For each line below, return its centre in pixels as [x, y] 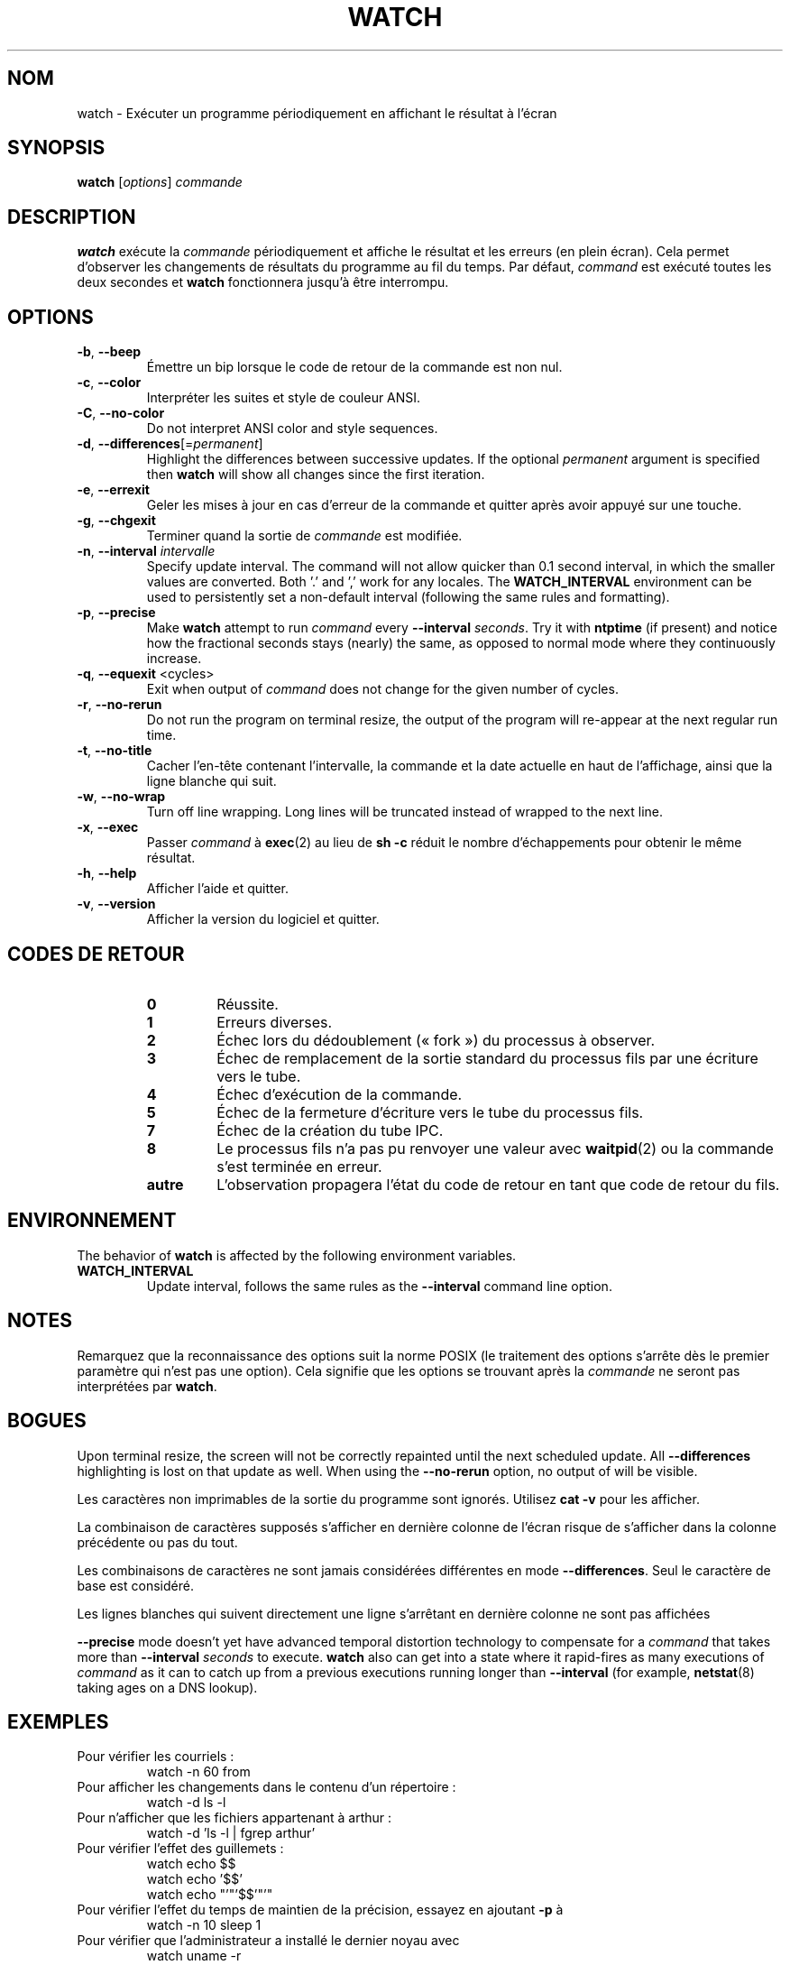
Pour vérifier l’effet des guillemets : [180, 1849]
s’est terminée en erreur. [299, 1166]
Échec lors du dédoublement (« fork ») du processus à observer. [436, 1040]
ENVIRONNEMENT [92, 1221]
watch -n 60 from [198, 1772]
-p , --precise [116, 613]
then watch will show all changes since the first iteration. [316, 475]
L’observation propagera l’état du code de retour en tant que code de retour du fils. [498, 1184]
